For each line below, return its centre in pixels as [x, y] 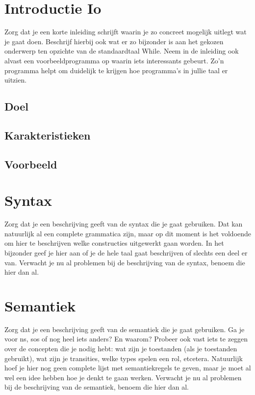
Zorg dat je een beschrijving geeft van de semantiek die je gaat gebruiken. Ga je [125, 329]
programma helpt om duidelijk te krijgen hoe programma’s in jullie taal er [116, 70]
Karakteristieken [48, 135]
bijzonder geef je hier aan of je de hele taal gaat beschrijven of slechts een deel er [126, 252]
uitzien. [16, 80]
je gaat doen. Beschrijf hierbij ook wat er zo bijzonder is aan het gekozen [114, 41]
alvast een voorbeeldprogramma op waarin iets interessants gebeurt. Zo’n [114, 60]
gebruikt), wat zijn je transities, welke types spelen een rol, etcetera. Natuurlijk [124, 358]
